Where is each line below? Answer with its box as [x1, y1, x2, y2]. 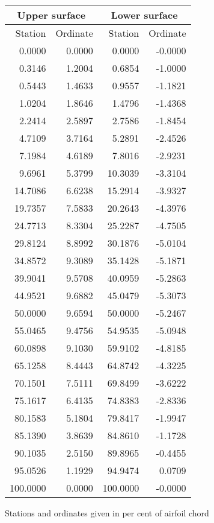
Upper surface [17, 8, 86, 22]
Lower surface [111, 8, 178, 22]
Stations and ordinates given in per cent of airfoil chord [5, 507, 209, 519]
